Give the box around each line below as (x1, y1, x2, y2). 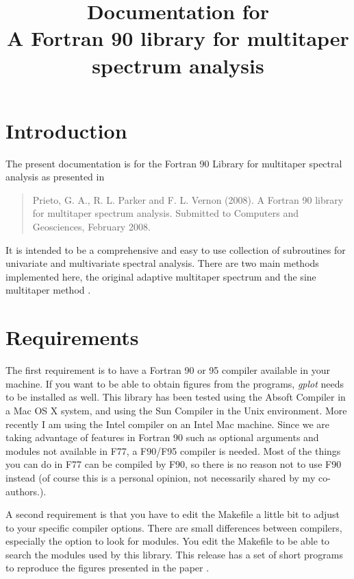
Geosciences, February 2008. (32, 220, 151, 234)
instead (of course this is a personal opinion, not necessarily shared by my (5, 470, 316, 484)
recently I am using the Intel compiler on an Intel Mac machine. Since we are (5, 416, 330, 431)
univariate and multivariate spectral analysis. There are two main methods (5, 256, 319, 270)
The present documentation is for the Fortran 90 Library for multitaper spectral (5, 156, 342, 170)
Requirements (5, 323, 139, 351)
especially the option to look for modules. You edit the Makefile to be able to (5, 534, 330, 548)
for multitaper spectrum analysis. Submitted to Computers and (32, 206, 299, 220)
